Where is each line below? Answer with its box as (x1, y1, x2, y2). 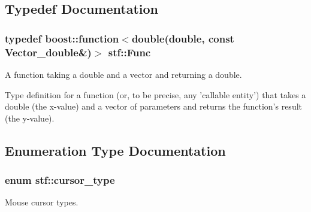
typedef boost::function (5, 31, 119, 46)
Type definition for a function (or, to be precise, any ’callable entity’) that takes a (5, 88, 306, 101)
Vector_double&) (5, 44, 92, 59)
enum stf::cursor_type (5, 172, 115, 187)
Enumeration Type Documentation (5, 141, 226, 159)
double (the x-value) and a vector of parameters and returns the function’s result (5, 100, 303, 113)
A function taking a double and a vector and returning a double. (5, 68, 242, 80)
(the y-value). (5, 111, 55, 124)
